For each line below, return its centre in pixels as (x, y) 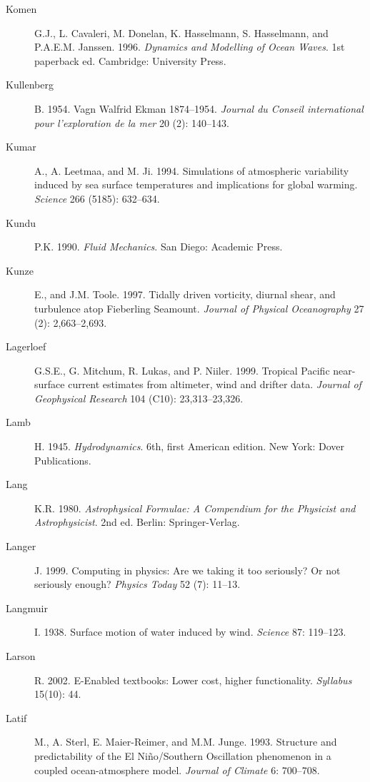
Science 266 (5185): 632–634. (97, 198)
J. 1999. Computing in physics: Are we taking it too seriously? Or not (187, 570)
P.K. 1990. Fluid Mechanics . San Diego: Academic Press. (159, 247)
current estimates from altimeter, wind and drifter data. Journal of (215, 384)
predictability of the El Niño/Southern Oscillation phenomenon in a (183, 755)
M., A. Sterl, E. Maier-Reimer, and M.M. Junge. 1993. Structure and (186, 742)
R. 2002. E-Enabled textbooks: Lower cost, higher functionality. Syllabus (193, 680)
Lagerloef (26, 346)
